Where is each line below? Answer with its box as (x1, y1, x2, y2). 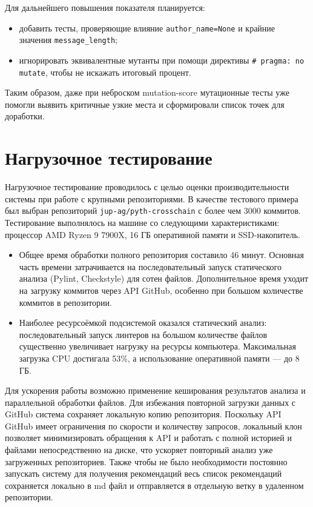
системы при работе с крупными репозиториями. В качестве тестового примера (5, 192, 298, 205)
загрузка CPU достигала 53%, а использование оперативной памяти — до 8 (19, 351, 300, 364)
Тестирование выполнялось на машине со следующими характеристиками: (5, 216, 280, 228)
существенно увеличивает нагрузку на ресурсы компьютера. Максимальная (19, 340, 296, 353)
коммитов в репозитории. (19, 296, 112, 308)
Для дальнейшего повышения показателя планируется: (5, 1, 205, 13)
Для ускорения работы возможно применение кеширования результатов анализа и (5, 384, 306, 397)
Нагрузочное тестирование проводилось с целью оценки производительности (5, 181, 289, 193)
